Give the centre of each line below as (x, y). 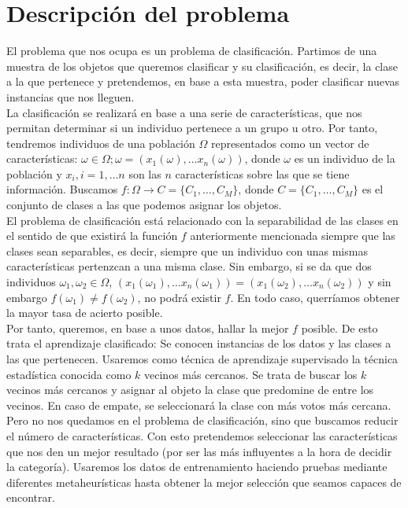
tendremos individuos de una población (101, 143)
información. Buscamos (62, 189)
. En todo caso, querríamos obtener (315, 297)
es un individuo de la (345, 158)
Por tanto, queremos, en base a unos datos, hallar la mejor (148, 328)
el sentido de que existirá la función (92, 236)
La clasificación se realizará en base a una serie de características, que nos (184, 112)
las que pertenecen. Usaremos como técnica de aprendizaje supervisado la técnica (202, 359)
